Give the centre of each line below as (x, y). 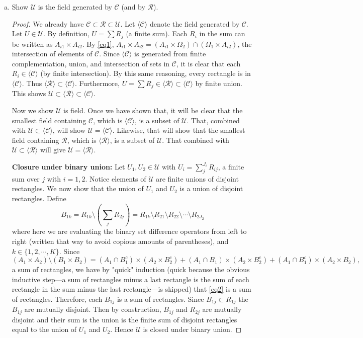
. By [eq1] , (98, 44)
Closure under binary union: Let (68, 167)
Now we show (33, 110)
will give (53, 150)
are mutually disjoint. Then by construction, (93, 309)
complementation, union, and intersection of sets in (91, 63)
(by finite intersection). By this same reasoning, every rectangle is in (146, 73)
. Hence (122, 329)
